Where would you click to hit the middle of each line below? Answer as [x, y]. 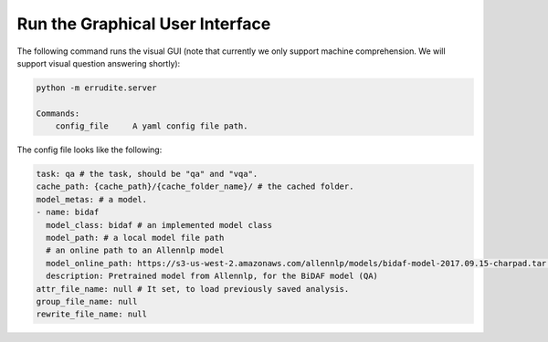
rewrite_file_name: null [92, 314]
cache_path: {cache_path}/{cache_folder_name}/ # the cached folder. [195, 187]
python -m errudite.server [96, 88]
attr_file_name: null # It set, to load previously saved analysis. [193, 289]
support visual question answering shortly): [99, 63]
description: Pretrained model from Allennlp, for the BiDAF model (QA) [212, 276]
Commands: [58, 113]
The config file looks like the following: [90, 150]
